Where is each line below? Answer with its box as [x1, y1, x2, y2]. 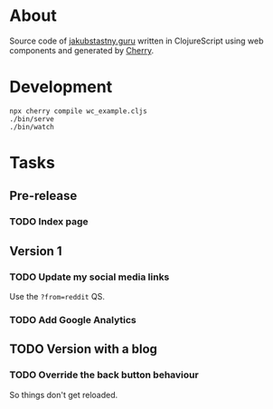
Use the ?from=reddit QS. [9, 291, 106, 302]
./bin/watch [9, 122, 54, 131]
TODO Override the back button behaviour [9, 368, 199, 381]
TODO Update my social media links [9, 271, 170, 283]
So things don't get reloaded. [9, 389, 118, 400]
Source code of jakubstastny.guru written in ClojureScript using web [9, 35, 264, 46]
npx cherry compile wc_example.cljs [9, 106, 147, 116]
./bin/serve [9, 114, 54, 123]
